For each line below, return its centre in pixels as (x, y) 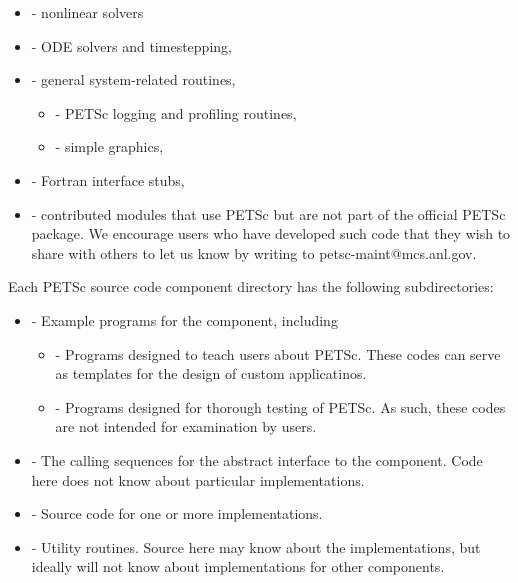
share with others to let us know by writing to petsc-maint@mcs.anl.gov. (254, 252)
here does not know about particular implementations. (198, 479)
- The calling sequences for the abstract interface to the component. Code (257, 459)
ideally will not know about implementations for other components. (238, 566)
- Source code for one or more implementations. (177, 513)
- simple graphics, (109, 146)
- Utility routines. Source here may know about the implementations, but (256, 546)
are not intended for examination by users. (186, 426)
